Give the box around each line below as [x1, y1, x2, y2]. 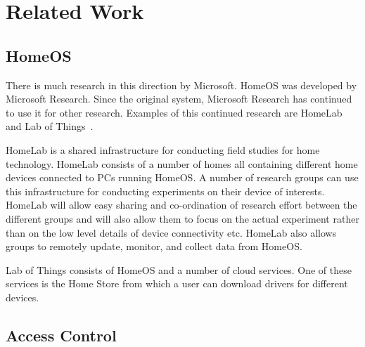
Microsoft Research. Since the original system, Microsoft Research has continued [6, 91, 352, 106]
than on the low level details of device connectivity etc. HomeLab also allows [6, 225, 337, 240]
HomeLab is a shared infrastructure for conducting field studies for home [6, 142, 320, 157]
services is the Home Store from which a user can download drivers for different [6, 276, 348, 291]
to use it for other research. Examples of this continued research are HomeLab [6, 105, 342, 119]
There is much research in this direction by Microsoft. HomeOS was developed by [6, 77, 357, 92]
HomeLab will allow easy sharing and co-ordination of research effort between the [6, 197, 357, 212]
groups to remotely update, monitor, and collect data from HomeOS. [6, 239, 302, 254]
